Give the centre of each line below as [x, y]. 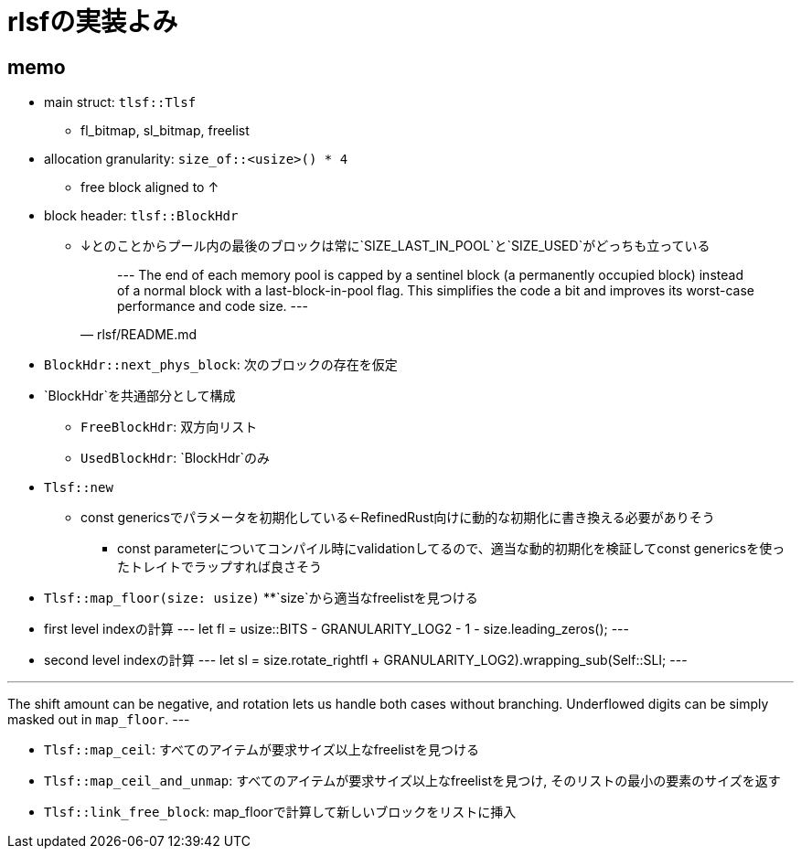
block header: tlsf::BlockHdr [141, 216]
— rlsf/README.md [139, 335]
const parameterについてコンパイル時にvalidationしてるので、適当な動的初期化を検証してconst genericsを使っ [451, 549]
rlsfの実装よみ [93, 22]
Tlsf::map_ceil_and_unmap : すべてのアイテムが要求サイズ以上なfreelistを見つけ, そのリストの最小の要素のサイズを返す [412, 781]
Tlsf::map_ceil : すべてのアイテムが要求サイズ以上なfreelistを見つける [262, 750]
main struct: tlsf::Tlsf [120, 102]
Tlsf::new [79, 488]
